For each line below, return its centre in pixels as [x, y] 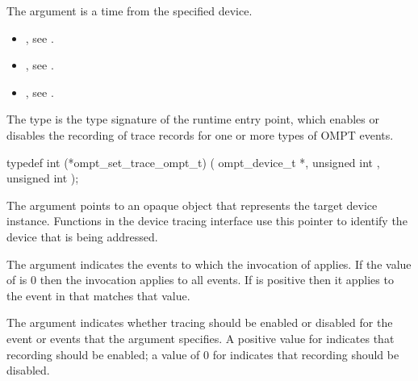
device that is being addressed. [82, 236]
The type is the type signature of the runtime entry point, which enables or [193, 119]
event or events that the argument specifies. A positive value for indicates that [201, 338]
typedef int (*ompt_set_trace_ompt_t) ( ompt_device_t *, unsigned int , [193, 162]
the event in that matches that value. [98, 295]
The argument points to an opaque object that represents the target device [192, 205]
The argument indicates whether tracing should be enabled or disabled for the [200, 322]
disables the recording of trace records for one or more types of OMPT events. [200, 134]
